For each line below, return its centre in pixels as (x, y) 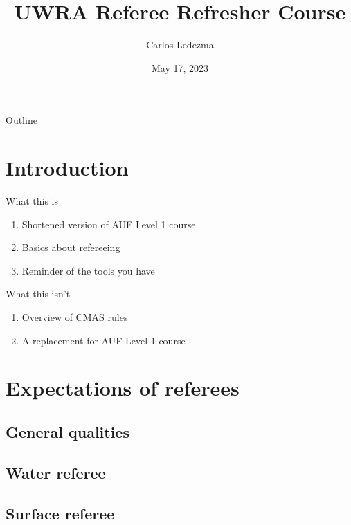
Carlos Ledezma (180, 45)
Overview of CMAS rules (75, 317)
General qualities (67, 431)
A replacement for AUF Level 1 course (103, 340)
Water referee (56, 472)
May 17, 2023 (180, 67)
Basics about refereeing (71, 247)
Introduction (67, 168)
